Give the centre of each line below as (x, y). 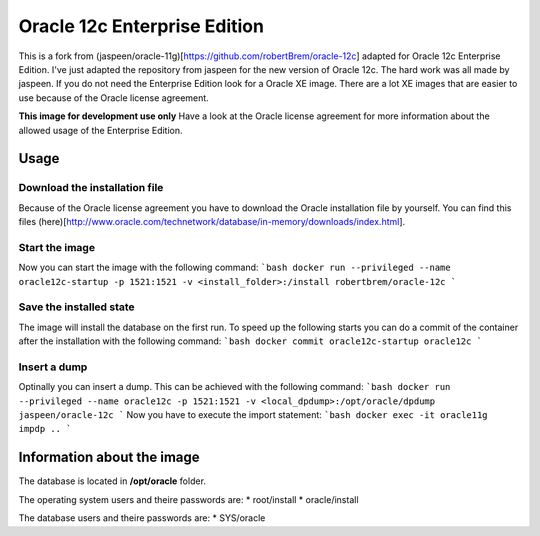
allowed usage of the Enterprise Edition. (101, 130)
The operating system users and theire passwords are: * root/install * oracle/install (188, 499)
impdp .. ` (45, 429)
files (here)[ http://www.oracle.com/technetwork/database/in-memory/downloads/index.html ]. (212, 222)
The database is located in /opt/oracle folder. (112, 481)
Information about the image (109, 457)
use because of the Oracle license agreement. (113, 97)
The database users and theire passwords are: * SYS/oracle (142, 518)
